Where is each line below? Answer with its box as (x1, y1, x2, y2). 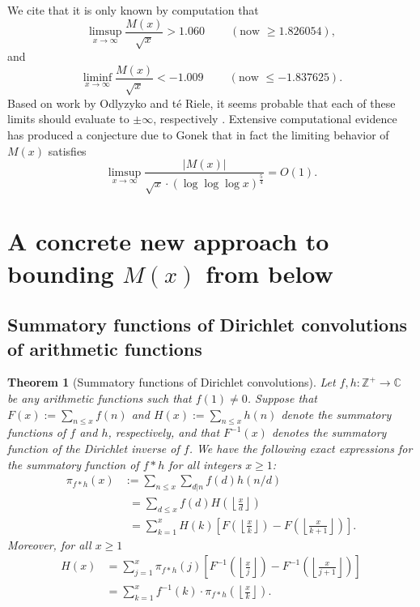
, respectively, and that (108, 424, 220, 441)
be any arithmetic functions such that (7, 390, 192, 406)
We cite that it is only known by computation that (7, 2, 259, 18)
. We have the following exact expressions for (189, 439, 413, 456)
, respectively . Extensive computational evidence (153, 110, 397, 127)
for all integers (168, 455, 242, 472)
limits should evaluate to (7, 110, 129, 127)
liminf (83, 72, 112, 84)
